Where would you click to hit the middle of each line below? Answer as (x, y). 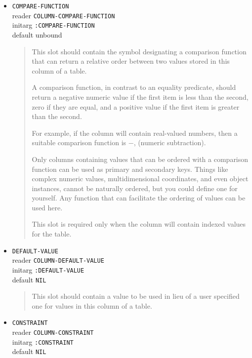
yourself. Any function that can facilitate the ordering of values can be (139, 198)
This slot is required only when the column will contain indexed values (139, 224)
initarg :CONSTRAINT (43, 341)
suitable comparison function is (79, 142)
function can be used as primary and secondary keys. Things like (130, 169)
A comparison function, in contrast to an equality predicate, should (134, 87)
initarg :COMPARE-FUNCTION (53, 25)
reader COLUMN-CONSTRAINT (53, 332)
